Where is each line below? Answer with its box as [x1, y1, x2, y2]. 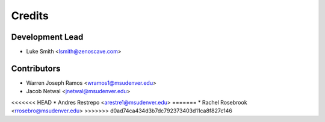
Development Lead [11, 32, 84, 42]
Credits [11, 9, 49, 22]
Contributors [11, 63, 61, 73]
